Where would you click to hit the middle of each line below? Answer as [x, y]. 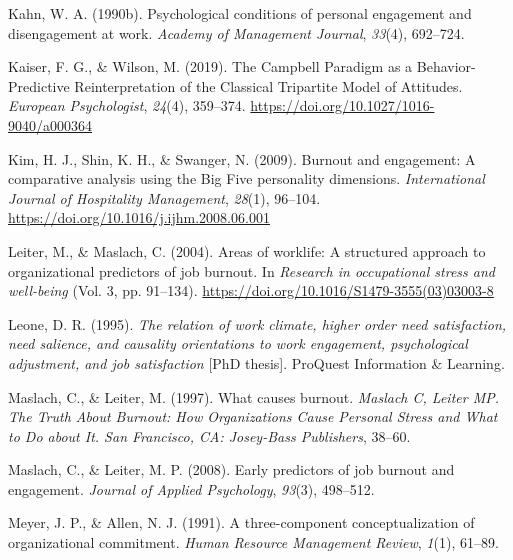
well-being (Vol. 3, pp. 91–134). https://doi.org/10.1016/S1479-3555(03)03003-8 [251, 290]
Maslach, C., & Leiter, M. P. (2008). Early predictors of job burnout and [231, 469]
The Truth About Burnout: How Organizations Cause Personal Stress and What [253, 416]
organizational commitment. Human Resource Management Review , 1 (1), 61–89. [253, 542]
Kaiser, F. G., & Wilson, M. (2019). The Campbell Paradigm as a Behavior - [242, 66]
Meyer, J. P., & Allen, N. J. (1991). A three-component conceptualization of [241, 522]
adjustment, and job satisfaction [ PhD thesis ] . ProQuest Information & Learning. [256, 362]
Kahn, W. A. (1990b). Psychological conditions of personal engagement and [240, 13]
